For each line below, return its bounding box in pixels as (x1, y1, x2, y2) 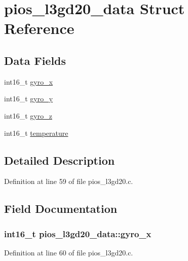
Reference (4, 18, 74, 39)
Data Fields (4, 52, 66, 68)
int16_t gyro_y (4, 93, 53, 104)
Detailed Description (4, 152, 115, 168)
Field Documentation (4, 201, 118, 216)
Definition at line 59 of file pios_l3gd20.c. (4, 176, 133, 187)
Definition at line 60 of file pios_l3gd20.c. (4, 247, 133, 257)
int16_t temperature (4, 127, 68, 138)
